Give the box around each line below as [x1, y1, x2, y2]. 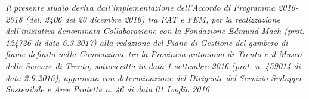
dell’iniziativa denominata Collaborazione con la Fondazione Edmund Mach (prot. [5, 24, 305, 37]
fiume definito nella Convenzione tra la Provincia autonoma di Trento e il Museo [5, 48, 302, 60]
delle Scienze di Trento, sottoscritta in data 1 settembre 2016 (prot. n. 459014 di [5, 59, 301, 72]
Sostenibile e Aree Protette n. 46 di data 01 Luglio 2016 [5, 83, 209, 95]
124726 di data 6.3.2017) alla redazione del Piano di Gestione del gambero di [5, 36, 288, 48]
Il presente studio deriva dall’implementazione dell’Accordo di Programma [5, 1, 276, 13]
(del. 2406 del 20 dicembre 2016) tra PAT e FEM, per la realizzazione [25, 13, 280, 25]
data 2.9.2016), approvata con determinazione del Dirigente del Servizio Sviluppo [5, 71, 301, 83]
